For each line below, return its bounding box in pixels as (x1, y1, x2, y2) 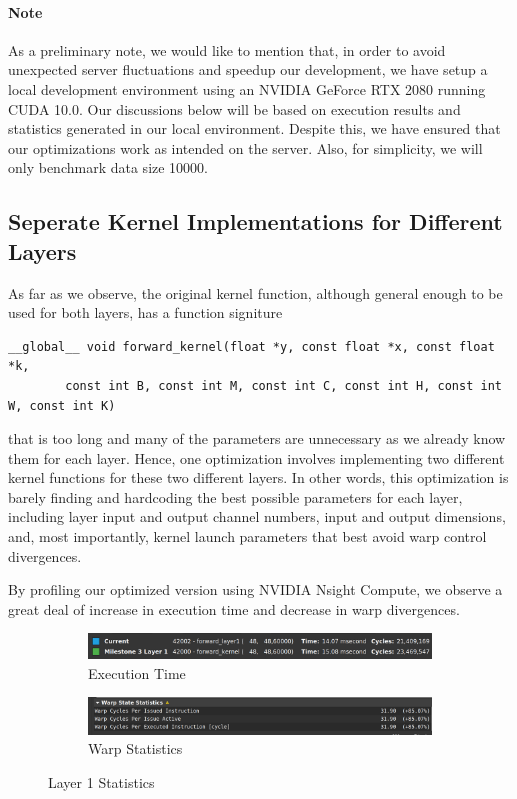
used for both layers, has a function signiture (8, 302, 283, 323)
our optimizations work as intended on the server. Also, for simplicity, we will (8, 137, 483, 158)
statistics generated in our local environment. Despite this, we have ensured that (8, 118, 501, 139)
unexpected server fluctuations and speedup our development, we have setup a (8, 59, 488, 80)
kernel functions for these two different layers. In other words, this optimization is (8, 467, 509, 488)
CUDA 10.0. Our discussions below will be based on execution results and (8, 98, 461, 119)
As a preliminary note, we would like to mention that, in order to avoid (8, 39, 446, 60)
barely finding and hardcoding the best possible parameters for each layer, (8, 486, 463, 507)
